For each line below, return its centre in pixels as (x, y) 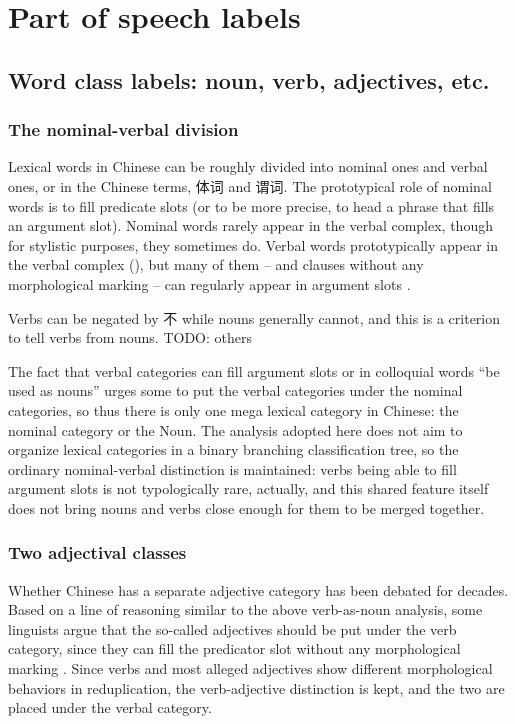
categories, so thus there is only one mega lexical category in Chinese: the (233, 409)
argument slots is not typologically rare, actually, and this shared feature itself (248, 488)
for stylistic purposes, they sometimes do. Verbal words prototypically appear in (253, 244)
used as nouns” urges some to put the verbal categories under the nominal (235, 390)
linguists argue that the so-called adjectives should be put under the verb (232, 628)
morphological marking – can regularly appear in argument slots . (209, 283)
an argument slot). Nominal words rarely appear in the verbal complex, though (250, 225)
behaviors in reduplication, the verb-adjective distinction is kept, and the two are (256, 687)
